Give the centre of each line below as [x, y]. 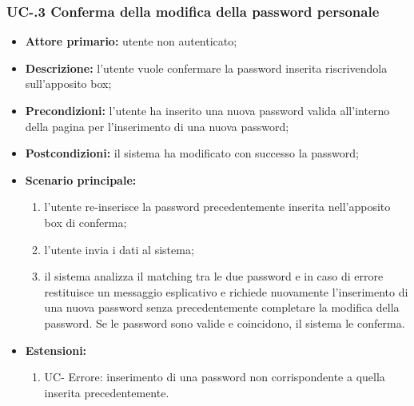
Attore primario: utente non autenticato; [131, 41]
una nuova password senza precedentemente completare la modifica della [222, 307]
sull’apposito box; [68, 84]
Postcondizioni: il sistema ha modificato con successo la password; [192, 153]
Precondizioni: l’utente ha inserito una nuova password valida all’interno [207, 110]
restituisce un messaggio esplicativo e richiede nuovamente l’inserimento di [226, 291]
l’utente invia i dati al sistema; [119, 249]
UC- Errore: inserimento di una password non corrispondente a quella [215, 377]
